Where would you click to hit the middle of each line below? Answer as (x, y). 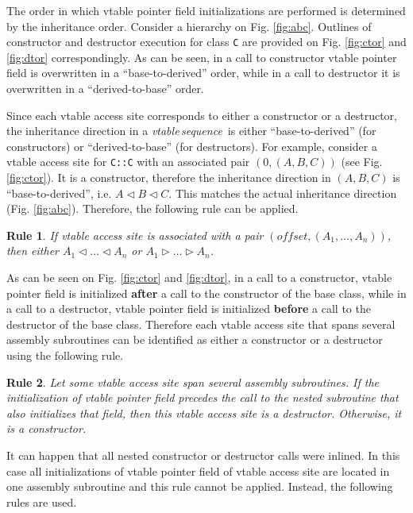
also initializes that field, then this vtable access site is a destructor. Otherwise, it (204, 413)
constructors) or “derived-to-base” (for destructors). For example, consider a (192, 146)
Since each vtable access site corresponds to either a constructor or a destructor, (202, 115)
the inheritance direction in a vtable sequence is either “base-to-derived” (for (191, 131)
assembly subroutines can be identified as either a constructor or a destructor (195, 339)
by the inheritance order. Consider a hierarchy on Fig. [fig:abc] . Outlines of (189, 26)
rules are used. (42, 501)
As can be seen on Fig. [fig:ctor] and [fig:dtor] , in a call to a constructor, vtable (199, 278)
